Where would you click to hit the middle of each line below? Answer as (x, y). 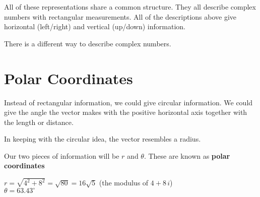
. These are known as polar (187, 155)
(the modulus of (124, 183)
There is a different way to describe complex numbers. (88, 43)
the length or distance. (39, 122)
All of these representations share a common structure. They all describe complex (130, 7)
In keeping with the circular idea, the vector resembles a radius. (103, 139)
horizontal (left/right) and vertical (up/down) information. (95, 26)
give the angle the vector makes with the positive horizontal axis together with (126, 112)
